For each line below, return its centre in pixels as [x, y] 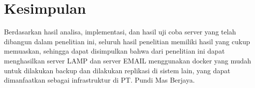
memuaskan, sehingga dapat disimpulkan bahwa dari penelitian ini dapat [114, 51]
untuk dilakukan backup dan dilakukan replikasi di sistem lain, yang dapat [117, 70]
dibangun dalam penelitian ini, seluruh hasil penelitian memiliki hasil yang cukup [127, 41]
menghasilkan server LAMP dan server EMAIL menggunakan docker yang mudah [128, 60]
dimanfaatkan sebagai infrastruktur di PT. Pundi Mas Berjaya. [99, 80]
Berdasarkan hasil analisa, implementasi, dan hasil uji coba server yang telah [120, 32]
